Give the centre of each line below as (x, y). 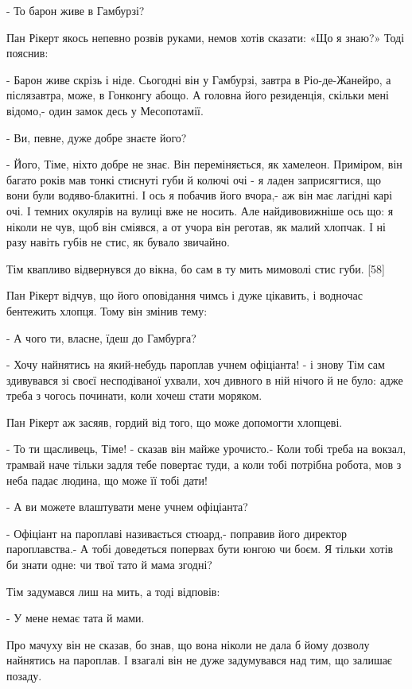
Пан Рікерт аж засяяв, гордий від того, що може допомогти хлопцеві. (175, 422)
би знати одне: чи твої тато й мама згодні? (109, 565)
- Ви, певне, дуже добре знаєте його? (97, 137)
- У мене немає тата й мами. (76, 618)
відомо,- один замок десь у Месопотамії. (105, 110)
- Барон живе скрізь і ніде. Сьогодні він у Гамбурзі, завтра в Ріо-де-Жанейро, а (199, 79)
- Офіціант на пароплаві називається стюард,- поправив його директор (177, 533)
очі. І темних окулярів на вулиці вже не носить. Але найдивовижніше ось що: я (200, 210)
